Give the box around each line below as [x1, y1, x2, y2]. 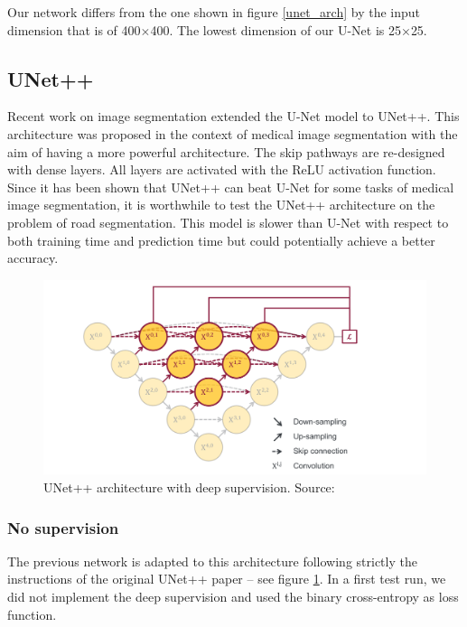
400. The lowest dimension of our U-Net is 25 [150, 20, 401, 39]
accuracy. [7, 248, 59, 267]
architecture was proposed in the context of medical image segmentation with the [7, 124, 458, 143]
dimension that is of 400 [7, 20, 141, 39]
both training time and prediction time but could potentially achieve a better [7, 230, 435, 249]
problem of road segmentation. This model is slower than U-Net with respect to [7, 212, 449, 231]
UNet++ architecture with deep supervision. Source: [43, 478, 335, 497]
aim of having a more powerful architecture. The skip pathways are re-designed [7, 142, 445, 161]
